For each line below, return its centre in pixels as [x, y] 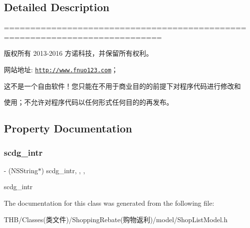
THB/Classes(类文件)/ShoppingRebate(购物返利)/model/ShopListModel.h [116, 219]
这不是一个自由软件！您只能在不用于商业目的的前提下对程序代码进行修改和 [122, 86]
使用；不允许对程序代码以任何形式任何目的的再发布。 [88, 102]
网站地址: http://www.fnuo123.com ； [61, 69]
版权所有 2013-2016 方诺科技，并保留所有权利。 [78, 53]
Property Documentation [68, 128]
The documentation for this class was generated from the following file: [109, 203]
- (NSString [21, 170]
